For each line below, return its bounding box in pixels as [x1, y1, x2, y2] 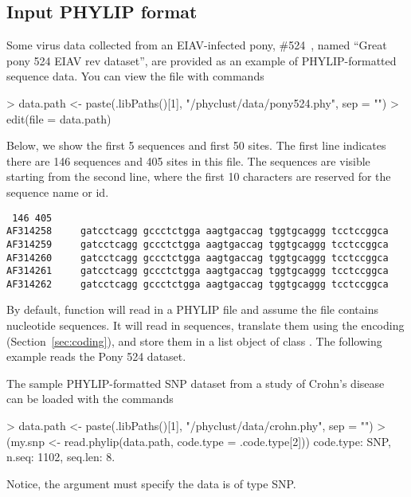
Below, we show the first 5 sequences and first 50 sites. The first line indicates [6, 137, 386, 154]
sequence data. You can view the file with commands [6, 68, 264, 84]
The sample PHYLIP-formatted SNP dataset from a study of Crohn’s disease [6, 374, 385, 391]
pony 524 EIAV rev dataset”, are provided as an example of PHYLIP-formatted [6, 52, 397, 68]
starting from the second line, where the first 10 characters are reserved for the [6, 168, 391, 185]
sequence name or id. [6, 183, 109, 200]
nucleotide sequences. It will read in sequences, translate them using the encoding [6, 317, 405, 334]
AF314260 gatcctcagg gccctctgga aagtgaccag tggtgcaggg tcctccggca [6, 252, 389, 264]
